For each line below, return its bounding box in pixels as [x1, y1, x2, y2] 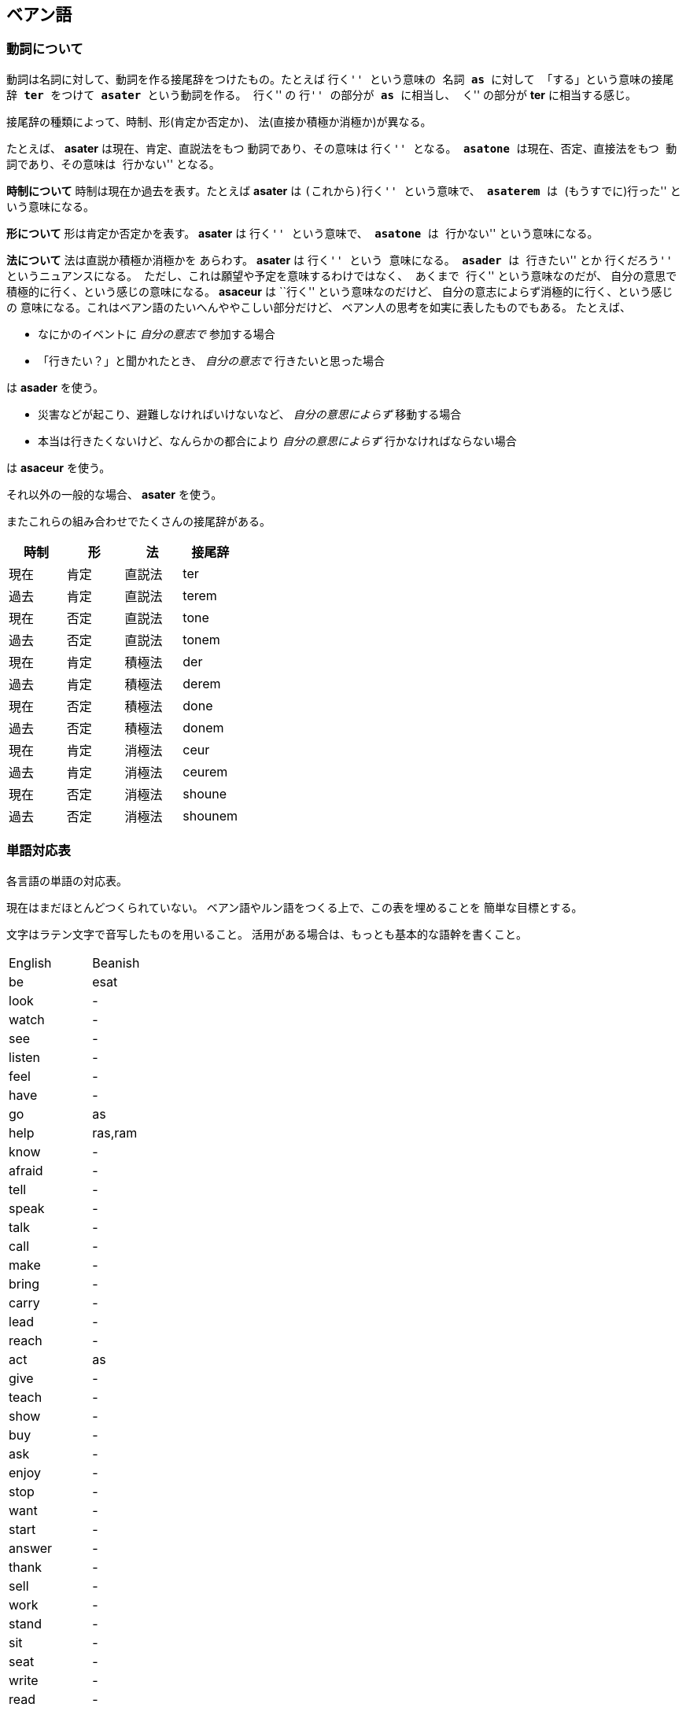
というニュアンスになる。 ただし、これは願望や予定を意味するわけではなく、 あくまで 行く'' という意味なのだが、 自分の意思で [6, 268, 677, 282]
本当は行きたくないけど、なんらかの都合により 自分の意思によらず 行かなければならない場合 [38, 433, 517, 448]
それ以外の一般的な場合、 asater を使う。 [6, 487, 223, 501]
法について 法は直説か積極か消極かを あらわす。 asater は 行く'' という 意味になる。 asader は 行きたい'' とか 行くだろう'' [6, 253, 673, 267]
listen [9, 1049, 41, 1065]
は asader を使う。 [6, 380, 105, 394]
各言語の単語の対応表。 [6, 873, 127, 887]
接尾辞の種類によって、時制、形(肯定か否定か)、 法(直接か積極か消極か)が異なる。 [6, 114, 432, 128]
